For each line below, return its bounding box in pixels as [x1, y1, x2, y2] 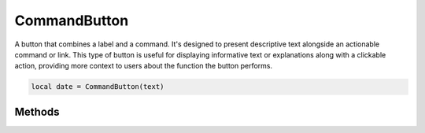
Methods [14, 105, 60, 118]
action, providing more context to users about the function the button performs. [14, 61, 273, 71]
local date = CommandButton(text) [31, 83, 164, 91]
